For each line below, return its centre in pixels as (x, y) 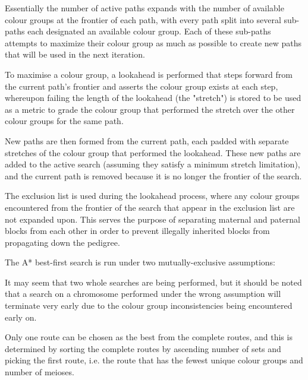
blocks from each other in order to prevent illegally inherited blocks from (137, 231)
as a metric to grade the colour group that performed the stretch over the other (150, 109)
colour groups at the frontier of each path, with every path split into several (143, 19)
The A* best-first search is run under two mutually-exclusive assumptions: (140, 262)
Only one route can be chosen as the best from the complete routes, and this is (149, 337)
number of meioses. (40, 372)
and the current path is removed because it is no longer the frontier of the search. (153, 175)
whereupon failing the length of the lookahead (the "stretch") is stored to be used (153, 98)
